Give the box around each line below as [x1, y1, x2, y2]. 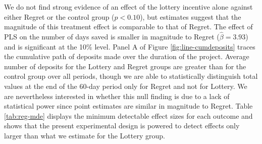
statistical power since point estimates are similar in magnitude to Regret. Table [4, 101, 253, 111]
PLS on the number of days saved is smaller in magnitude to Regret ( [4, 31, 220, 41]
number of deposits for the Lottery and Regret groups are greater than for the [4, 61, 246, 71]
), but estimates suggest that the [140, 11, 241, 22]
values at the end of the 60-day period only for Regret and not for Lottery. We [4, 80, 247, 91]
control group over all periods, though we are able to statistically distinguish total [4, 71, 258, 81]
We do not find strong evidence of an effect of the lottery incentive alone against [4, 2, 253, 12]
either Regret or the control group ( [4, 11, 115, 22]
